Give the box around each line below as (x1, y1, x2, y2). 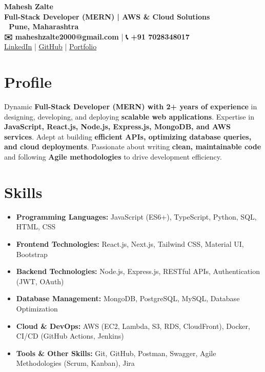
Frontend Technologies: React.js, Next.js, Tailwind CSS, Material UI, (16, 238, 244, 249)
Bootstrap (16, 248, 48, 259)
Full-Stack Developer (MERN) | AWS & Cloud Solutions (4, 11, 210, 22)
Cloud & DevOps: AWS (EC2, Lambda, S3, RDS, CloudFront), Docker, (16, 320, 250, 331)
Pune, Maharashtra (9, 21, 79, 32)
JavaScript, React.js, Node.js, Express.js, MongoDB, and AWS (4, 121, 231, 132)
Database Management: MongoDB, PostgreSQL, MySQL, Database (16, 293, 240, 304)
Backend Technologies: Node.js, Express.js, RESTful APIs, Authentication (16, 266, 260, 277)
